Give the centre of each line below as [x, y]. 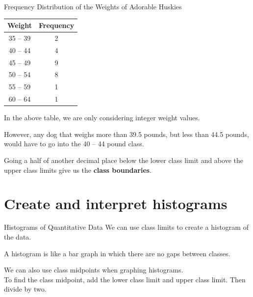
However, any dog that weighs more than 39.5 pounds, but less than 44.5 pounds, [126, 134]
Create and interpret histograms [116, 203]
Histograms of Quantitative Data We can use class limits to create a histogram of [126, 227]
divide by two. [25, 289]
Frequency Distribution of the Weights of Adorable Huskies [93, 6]
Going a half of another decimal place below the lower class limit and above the [124, 160]
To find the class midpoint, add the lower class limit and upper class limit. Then [125, 279]
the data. [18, 236]
